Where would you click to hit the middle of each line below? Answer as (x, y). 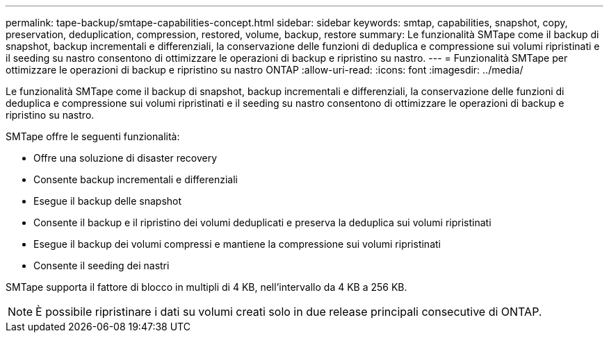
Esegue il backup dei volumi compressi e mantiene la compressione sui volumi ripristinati (237, 244)
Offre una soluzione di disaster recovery (125, 158)
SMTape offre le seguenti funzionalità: (93, 136)
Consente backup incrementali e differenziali (136, 179)
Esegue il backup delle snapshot (108, 201)
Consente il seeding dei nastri (101, 265)
